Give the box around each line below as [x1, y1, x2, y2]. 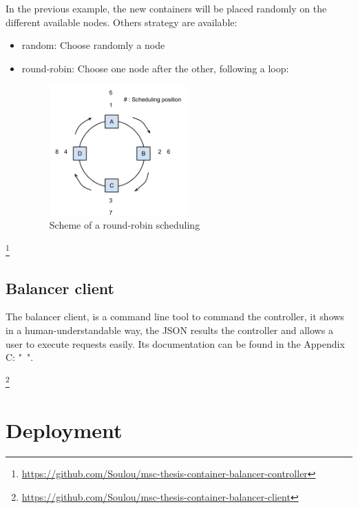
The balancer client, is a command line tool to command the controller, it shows [6, 309, 344, 324]
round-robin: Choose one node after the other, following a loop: [21, 61, 289, 75]
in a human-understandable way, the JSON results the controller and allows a [6, 323, 333, 337]
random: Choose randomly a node [21, 38, 165, 52]
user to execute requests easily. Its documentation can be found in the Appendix [6, 336, 345, 351]
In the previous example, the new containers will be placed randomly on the [6, 1, 327, 15]
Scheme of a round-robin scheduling [49, 218, 200, 232]
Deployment [6, 416, 123, 444]
